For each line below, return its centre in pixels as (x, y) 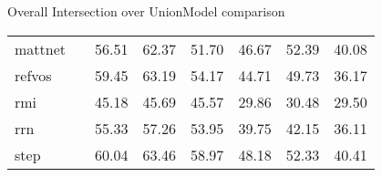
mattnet (41, 48)
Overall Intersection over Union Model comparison (146, 11)
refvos (33, 75)
